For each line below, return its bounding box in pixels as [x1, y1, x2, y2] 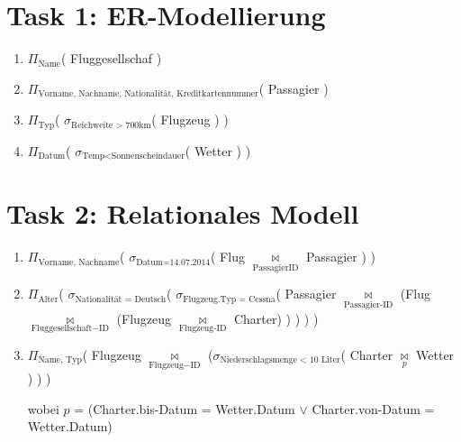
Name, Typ [38, 355, 82, 365]
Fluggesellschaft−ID [31, 324, 110, 334]
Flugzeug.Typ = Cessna [183, 294, 276, 304]
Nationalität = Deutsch [75, 294, 167, 304]
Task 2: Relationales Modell [6, 195, 359, 232]
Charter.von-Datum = [312, 399, 435, 418]
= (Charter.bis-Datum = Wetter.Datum [74, 399, 295, 418]
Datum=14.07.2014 [136, 257, 211, 267]
